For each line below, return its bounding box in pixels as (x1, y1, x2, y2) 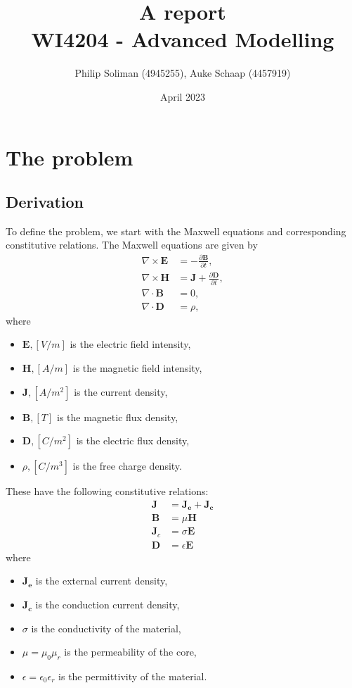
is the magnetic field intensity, (72, 361, 202, 375)
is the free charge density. (72, 458, 182, 473)
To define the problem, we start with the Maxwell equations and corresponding (6, 223, 346, 238)
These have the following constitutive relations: (6, 484, 209, 499)
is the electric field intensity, (70, 337, 191, 351)
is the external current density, (35, 573, 168, 588)
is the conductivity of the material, (31, 620, 181, 635)
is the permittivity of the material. (58, 669, 207, 684)
